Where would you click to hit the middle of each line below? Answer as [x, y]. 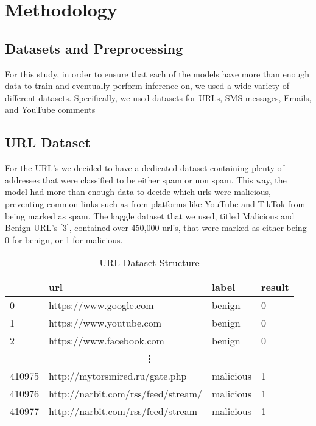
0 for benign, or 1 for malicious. [64, 239]
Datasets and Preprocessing [94, 48]
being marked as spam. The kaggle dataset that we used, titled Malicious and [150, 215]
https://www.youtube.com [105, 323]
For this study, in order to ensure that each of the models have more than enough [157, 73]
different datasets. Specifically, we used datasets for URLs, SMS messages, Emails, [158, 97]
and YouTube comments [50, 109]
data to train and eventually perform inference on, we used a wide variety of [147, 86]
